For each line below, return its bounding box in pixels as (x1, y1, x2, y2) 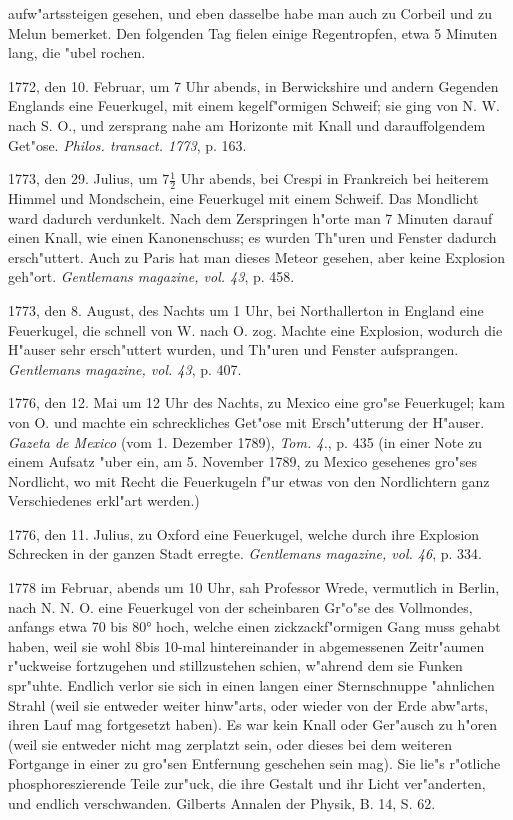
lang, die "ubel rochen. (8, 42, 146, 63)
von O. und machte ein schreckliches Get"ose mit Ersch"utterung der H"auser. (8, 411, 485, 432)
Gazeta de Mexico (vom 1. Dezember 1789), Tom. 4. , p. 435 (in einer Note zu (8, 431, 483, 452)
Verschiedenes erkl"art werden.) (8, 490, 200, 511)
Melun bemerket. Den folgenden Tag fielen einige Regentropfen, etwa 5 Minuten (8, 22, 498, 43)
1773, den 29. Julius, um (8, 168, 158, 189)
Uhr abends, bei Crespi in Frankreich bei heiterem (180, 168, 489, 189)
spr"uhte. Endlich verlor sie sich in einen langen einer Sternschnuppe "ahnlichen (8, 675, 495, 696)
